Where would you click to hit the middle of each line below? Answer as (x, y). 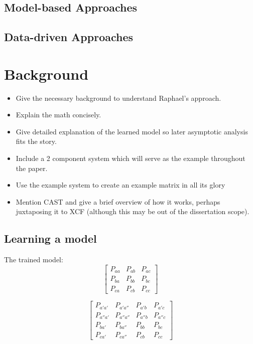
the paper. (32, 168)
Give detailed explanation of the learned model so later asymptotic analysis (132, 131)
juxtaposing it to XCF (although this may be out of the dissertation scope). (133, 211)
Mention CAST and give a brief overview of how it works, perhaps (118, 201)
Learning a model (50, 238)
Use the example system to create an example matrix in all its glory (120, 185)
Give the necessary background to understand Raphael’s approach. (118, 98)
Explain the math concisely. (58, 115)
